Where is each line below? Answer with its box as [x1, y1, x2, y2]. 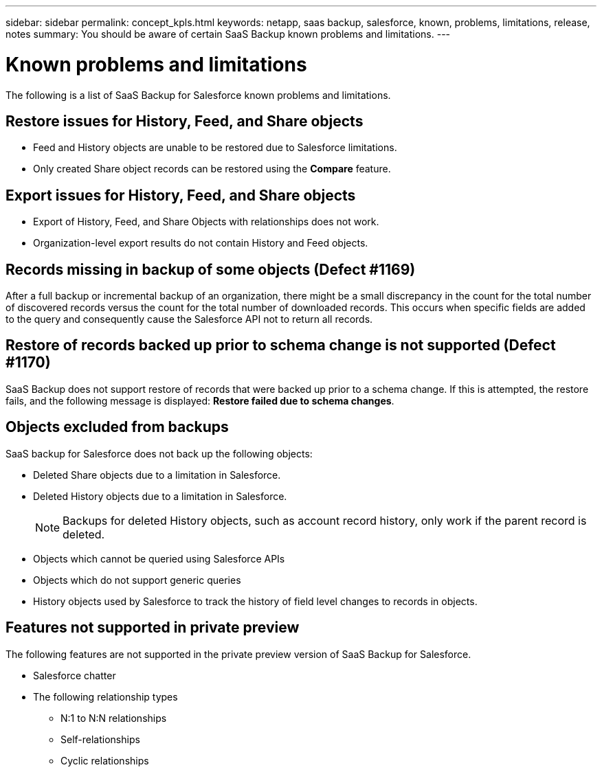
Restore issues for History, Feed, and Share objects [5, 112, 364, 130]
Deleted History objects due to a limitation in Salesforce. [33, 490, 287, 502]
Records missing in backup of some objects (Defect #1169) [5, 260, 416, 278]
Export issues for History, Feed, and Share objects [5, 186, 356, 204]
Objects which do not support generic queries [33, 574, 241, 586]
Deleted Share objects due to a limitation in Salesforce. [33, 468, 281, 481]
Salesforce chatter [33, 669, 116, 681]
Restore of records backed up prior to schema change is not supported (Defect [5, 337, 556, 354]
